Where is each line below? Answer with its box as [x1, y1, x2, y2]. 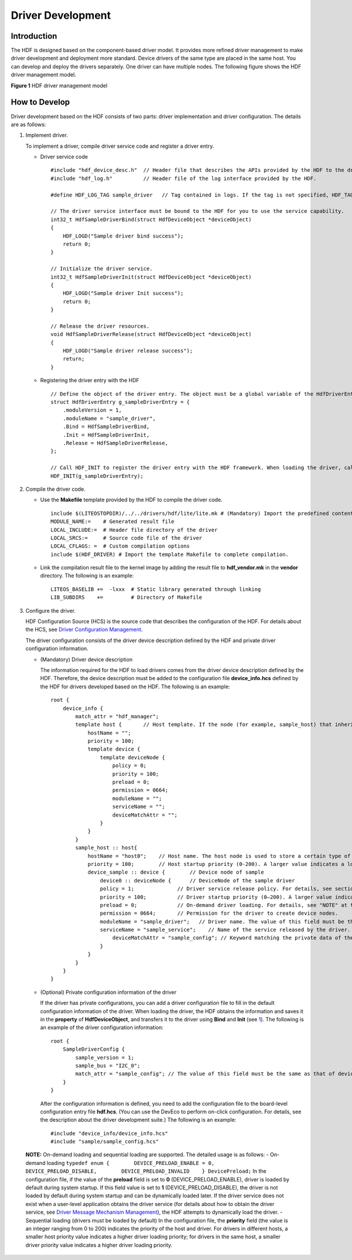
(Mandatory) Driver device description [40, 656, 133, 663]
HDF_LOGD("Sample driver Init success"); [62, 290, 184, 297]
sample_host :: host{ [75, 844, 138, 851]
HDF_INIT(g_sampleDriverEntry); [50, 473, 144, 479]
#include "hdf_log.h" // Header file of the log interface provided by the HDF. [50, 175, 317, 182]
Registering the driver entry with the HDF [40, 377, 140, 384]
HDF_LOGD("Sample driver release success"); [62, 348, 193, 354]
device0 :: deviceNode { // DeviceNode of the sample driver [100, 877, 295, 884]
